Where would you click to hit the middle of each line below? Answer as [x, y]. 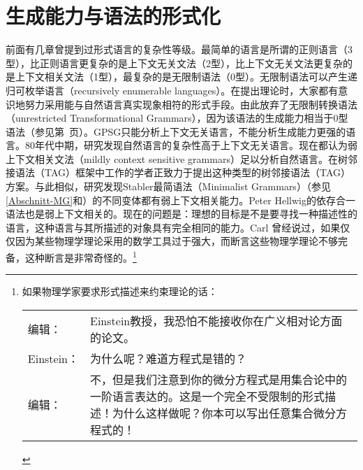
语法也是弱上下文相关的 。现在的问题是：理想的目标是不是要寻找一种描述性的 [181, 214]
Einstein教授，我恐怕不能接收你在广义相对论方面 [216, 320]
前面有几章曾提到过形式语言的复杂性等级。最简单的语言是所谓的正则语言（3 [179, 49]
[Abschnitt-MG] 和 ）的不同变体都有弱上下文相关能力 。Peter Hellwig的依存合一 [180, 200]
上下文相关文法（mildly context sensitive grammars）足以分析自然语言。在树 [177, 158]
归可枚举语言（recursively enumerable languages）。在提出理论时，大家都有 [172, 90]
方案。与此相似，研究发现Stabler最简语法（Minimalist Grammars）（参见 [168, 186]
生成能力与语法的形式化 [113, 16]
